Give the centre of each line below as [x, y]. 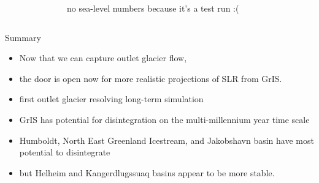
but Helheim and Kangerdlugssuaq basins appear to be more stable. [147, 172]
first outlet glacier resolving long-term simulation [111, 99]
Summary [23, 37]
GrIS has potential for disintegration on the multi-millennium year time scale [164, 119]
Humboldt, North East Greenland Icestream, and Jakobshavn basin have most [167, 140]
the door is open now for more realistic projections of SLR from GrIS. [151, 78]
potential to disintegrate [65, 152]
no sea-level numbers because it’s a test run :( [153, 8]
